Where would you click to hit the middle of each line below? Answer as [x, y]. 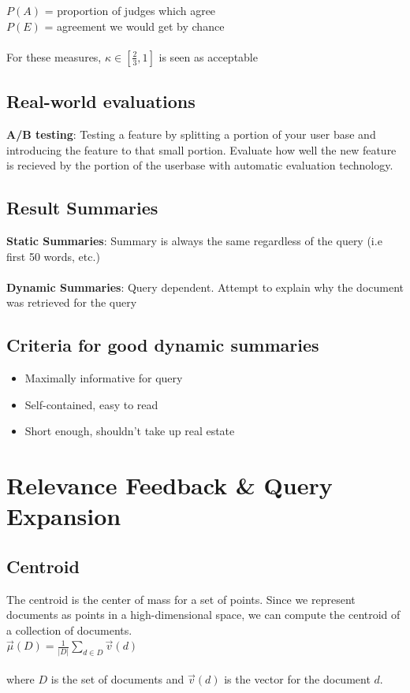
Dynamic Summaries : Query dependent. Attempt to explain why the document [205, 287]
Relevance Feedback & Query [170, 485]
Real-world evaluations [101, 101]
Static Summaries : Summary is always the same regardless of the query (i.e [194, 240]
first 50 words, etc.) [53, 256]
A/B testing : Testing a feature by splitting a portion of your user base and [191, 134]
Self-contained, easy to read [91, 404]
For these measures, [54, 56]
